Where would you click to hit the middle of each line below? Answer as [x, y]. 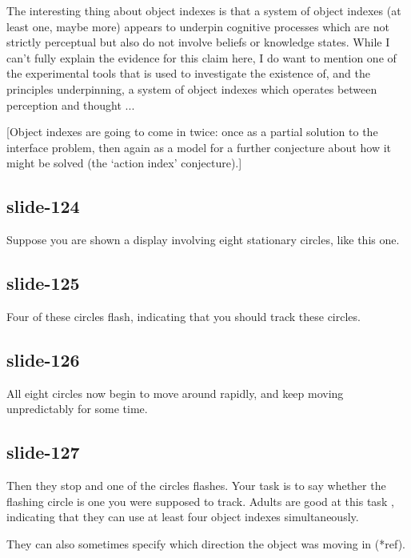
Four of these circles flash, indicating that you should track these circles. [184, 316]
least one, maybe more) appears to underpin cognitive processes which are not [198, 26]
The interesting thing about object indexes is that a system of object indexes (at [204, 10]
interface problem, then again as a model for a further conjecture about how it [199, 147]
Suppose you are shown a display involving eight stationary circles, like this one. [203, 240]
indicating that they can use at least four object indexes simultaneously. [183, 517]
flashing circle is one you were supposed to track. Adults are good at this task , [200, 501]
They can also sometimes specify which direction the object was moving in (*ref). [206, 543]
